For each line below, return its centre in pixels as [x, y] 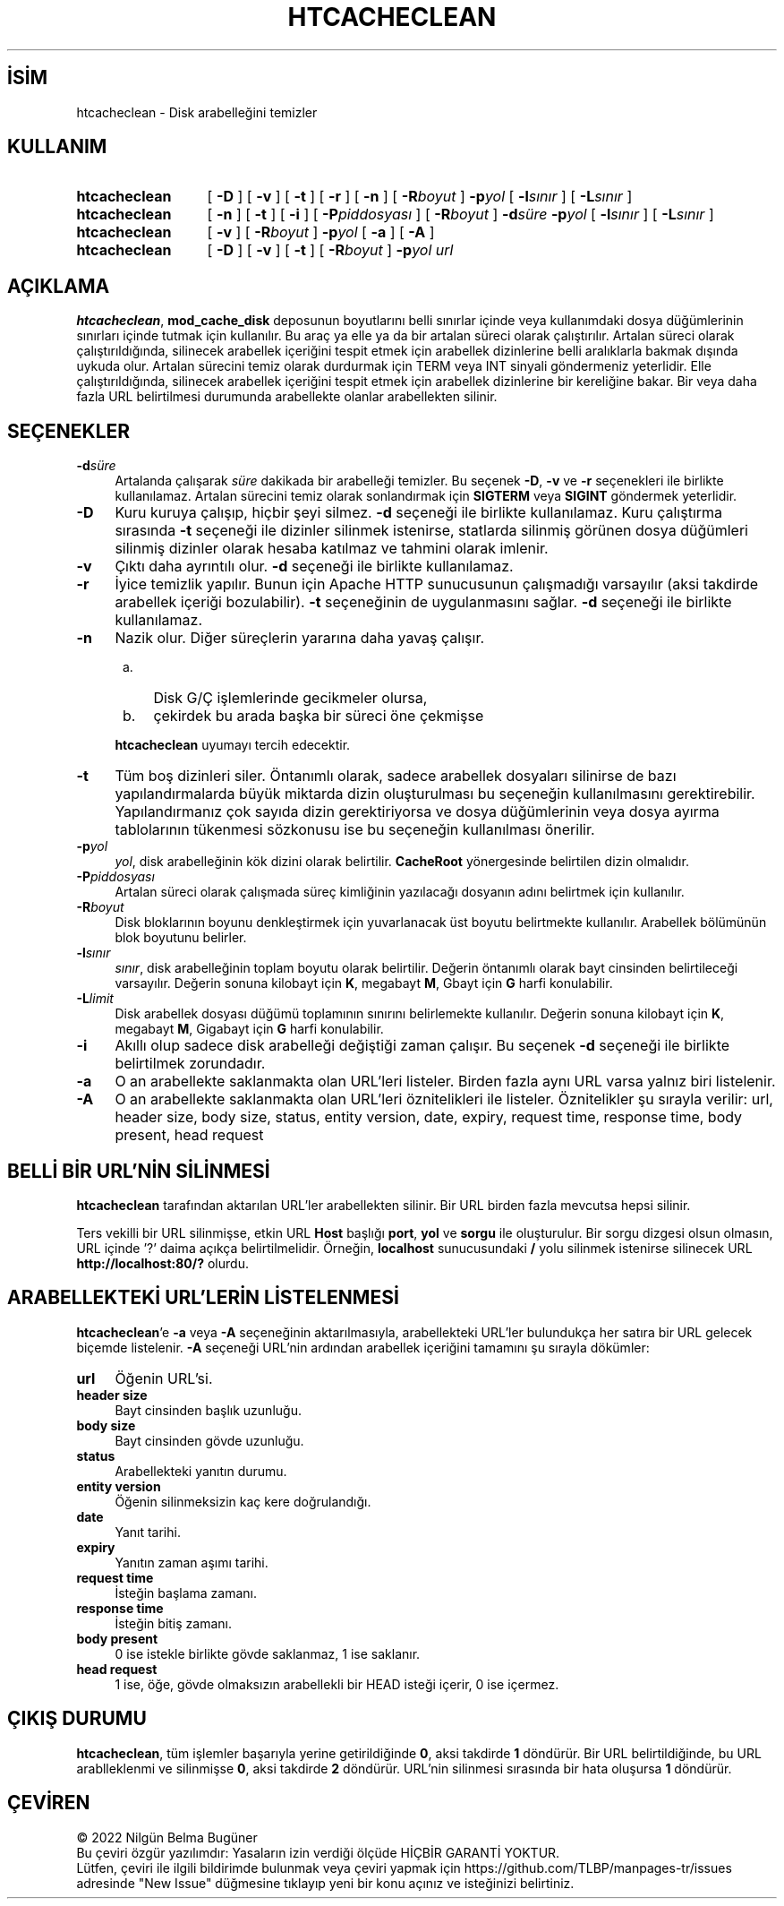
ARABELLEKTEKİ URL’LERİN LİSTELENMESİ [203, 1298]
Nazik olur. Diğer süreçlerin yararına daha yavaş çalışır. [300, 638]
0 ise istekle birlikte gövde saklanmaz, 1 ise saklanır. [268, 1653]
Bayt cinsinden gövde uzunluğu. [209, 1440]
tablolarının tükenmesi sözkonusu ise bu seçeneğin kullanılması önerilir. [355, 830]
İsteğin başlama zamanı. [186, 1593]
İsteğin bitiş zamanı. [174, 1623]
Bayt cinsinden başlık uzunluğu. [208, 1410]
